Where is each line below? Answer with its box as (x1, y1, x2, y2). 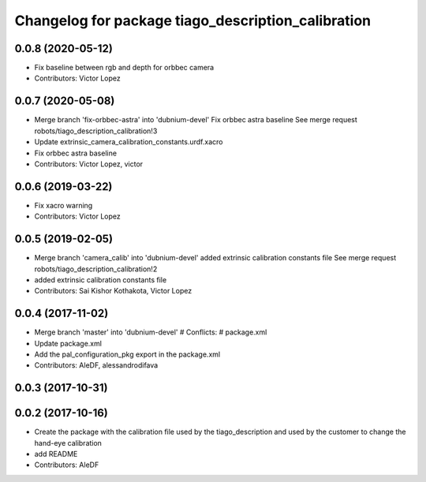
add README (34, 450, 78, 459)
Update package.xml (34, 338, 103, 348)
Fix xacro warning (34, 200, 93, 210)
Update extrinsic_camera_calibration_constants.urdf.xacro (34, 137, 223, 147)
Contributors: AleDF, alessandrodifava (34, 361, 159, 370)
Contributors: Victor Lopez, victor (34, 159, 144, 169)
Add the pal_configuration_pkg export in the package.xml (34, 349, 221, 359)
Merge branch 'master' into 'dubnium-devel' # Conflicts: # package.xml (34, 327, 267, 337)
